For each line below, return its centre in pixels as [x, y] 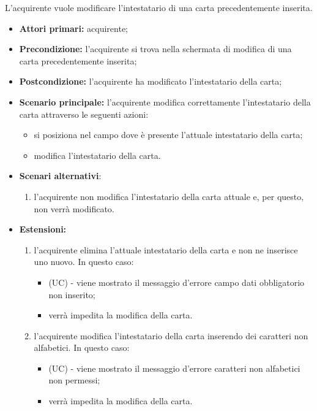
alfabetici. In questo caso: [82, 348]
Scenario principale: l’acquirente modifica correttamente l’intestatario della [165, 102]
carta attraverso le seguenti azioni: [84, 114]
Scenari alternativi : [60, 176]
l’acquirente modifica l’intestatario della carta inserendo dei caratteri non [171, 335]
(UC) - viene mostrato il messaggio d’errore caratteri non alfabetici [174, 368]
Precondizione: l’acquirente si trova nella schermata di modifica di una [155, 49]
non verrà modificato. [74, 208]
